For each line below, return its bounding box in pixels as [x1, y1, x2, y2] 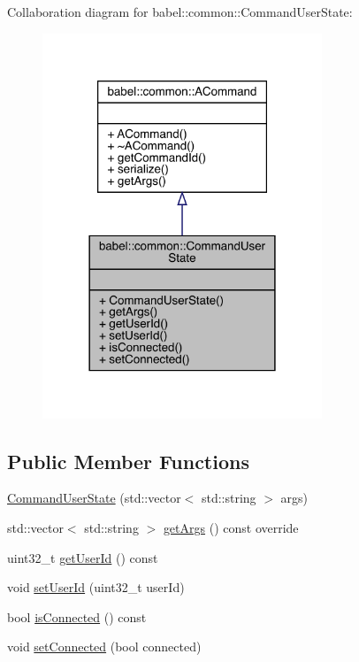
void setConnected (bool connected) [7, 637, 202, 656]
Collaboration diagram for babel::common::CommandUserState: [7, 3, 353, 20]
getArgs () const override [163, 518, 299, 536]
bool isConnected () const [7, 607, 147, 626]
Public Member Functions [7, 447, 249, 474]
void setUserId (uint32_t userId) [7, 578, 185, 597]
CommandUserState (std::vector [7, 489, 181, 507]
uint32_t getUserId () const [7, 548, 158, 566]
